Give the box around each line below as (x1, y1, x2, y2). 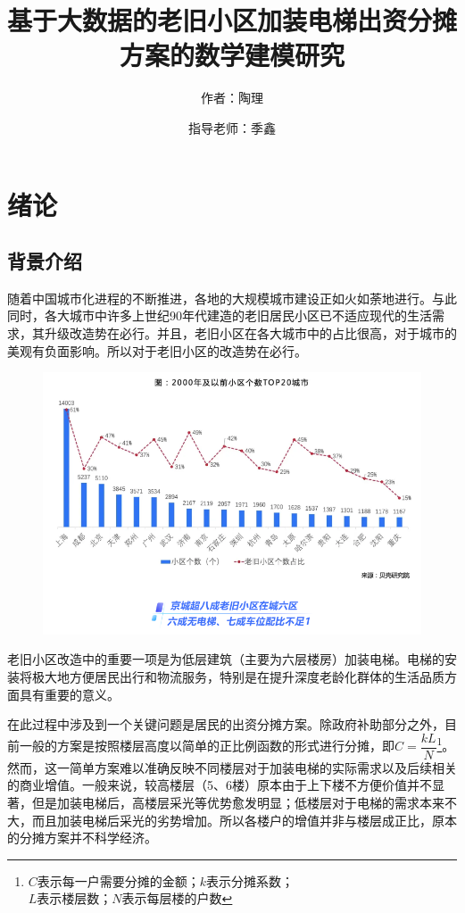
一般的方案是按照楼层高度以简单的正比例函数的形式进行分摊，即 (19, 736, 394, 755)
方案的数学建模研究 (119, 37, 345, 73)
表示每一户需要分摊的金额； (37, 871, 200, 890)
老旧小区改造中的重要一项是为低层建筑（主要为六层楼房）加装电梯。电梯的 (7, 650, 444, 668)
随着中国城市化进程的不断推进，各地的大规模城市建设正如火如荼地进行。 (7, 288, 432, 307)
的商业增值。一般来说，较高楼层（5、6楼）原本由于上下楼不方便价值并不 (7, 776, 432, 794)
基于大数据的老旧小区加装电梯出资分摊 (7, 2, 458, 38)
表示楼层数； (37, 889, 112, 908)
